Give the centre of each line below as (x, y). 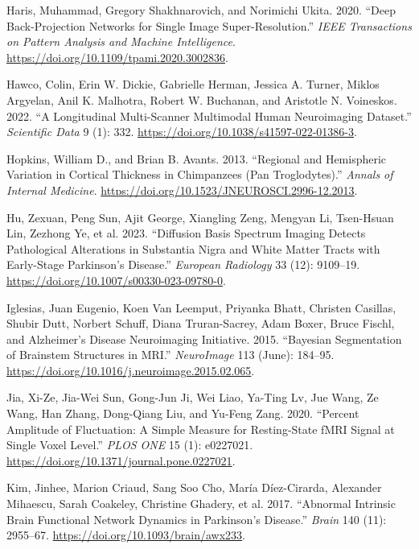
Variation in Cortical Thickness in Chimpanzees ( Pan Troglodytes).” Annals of (200, 174)
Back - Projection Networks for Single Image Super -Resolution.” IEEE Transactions (209, 25)
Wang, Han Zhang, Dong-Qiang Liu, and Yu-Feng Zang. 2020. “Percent (183, 413)
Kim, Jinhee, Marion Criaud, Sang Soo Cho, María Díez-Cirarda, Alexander (194, 487)
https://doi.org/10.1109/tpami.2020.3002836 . (117, 57)
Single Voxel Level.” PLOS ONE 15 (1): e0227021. (130, 445)
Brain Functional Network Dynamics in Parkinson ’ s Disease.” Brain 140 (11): (197, 519)
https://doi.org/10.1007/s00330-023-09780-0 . (116, 280)
